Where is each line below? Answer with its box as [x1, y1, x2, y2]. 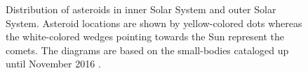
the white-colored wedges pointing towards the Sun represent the [6, 29, 285, 44]
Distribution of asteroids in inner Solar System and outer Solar [6, 2, 276, 16]
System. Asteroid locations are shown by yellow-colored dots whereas [6, 15, 302, 30]
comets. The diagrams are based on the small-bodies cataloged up [6, 42, 289, 57]
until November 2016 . [6, 56, 101, 71]
